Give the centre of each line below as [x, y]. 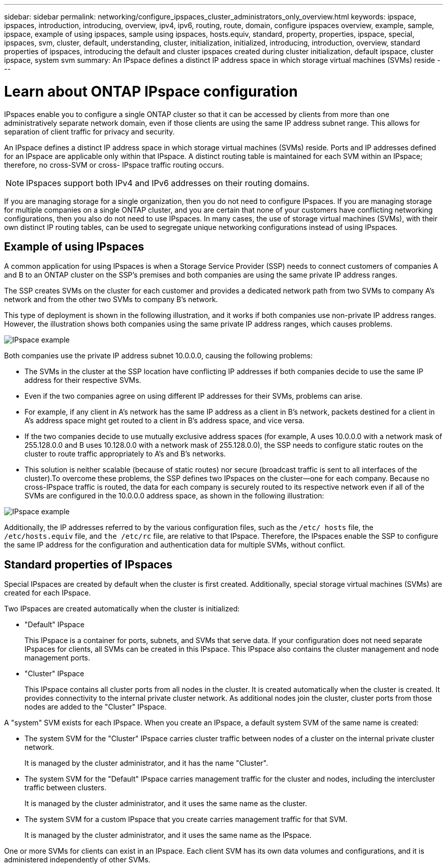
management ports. [57, 658]
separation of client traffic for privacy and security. [90, 131]
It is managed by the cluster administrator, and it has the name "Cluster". [146, 763]
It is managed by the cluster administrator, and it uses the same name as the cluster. [166, 804]
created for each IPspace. [47, 593]
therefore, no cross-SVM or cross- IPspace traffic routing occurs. [114, 165]
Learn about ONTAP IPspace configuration [151, 91]
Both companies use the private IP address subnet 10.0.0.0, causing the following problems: [158, 356]
